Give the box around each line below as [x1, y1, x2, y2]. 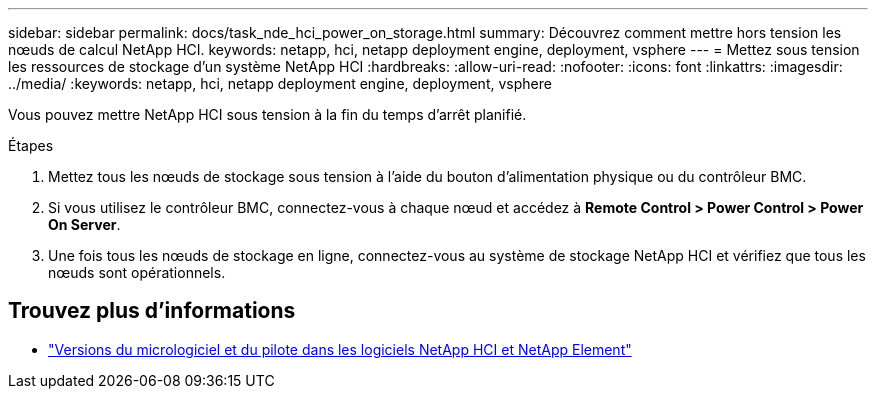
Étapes [8, 137, 54, 154]
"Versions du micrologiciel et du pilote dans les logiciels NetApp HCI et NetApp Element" [48, 340, 632, 358]
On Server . [48, 216, 121, 233]
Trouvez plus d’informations [8, 298, 296, 324]
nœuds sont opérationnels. [48, 264, 226, 281]
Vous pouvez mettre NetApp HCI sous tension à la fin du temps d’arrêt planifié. [8, 106, 527, 123]
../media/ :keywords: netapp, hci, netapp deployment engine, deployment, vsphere [8, 75, 552, 92]
